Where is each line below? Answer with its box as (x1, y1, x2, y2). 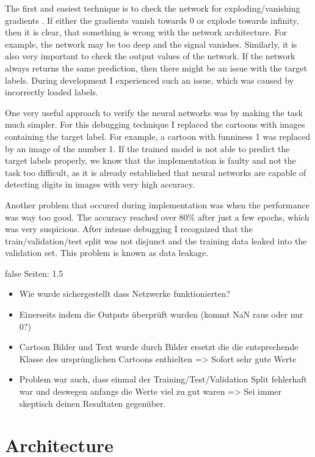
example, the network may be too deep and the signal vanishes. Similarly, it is (5, 37, 297, 50)
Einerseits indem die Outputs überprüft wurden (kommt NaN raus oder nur (19, 308, 303, 321)
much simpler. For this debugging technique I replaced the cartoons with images (5, 118, 305, 131)
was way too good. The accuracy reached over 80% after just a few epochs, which (5, 210, 310, 223)
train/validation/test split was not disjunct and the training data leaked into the (5, 234, 307, 247)
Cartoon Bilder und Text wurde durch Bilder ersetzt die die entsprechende (19, 340, 299, 353)
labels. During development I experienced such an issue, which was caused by (5, 73, 294, 86)
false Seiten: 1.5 (5, 266, 63, 279)
